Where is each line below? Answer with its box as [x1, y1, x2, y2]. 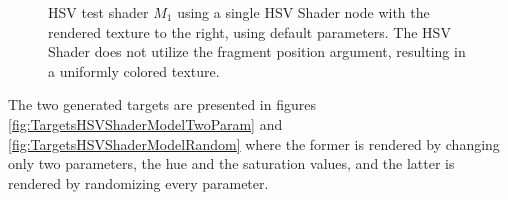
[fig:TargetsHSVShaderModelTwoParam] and [8, 113, 283, 134]
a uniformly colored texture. [48, 60, 220, 81]
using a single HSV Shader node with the [177, 2, 430, 22]
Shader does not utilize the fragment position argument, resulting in [48, 41, 466, 62]
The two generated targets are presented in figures [8, 94, 316, 115]
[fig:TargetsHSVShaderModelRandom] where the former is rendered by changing [8, 133, 500, 154]
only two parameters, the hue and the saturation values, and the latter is [8, 153, 455, 174]
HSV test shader [48, 2, 149, 22]
